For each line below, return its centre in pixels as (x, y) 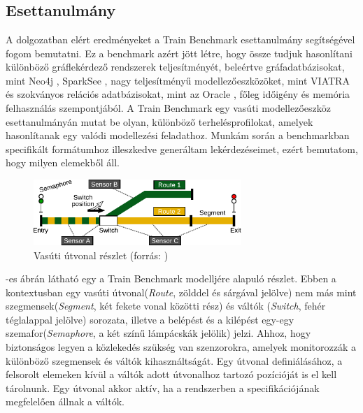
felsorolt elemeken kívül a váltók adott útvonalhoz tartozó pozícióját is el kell (171, 374)
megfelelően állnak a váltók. (65, 401)
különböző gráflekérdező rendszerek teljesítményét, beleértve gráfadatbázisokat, (175, 67)
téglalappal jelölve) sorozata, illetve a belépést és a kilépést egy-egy (150, 319)
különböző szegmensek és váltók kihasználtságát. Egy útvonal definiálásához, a (174, 360)
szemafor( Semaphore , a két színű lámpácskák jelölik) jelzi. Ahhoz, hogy (158, 333)
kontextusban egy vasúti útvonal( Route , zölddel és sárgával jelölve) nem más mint (181, 292)
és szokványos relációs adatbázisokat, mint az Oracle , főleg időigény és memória (178, 94)
